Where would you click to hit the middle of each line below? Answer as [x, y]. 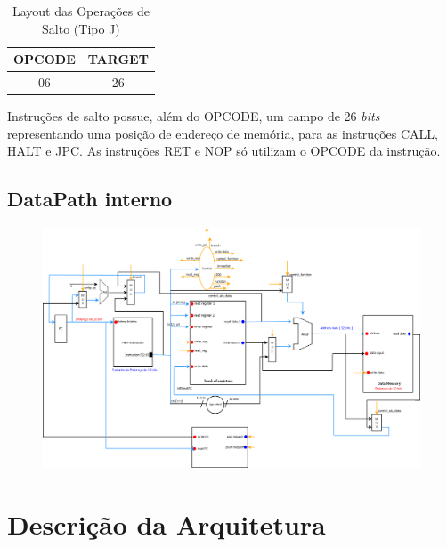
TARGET [118, 59]
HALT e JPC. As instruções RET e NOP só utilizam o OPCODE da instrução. [224, 151]
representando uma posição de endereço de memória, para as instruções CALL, [223, 133]
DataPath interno [90, 199]
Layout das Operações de [81, 11]
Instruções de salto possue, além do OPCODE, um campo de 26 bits [194, 116]
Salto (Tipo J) [81, 28]
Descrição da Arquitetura [167, 524]
